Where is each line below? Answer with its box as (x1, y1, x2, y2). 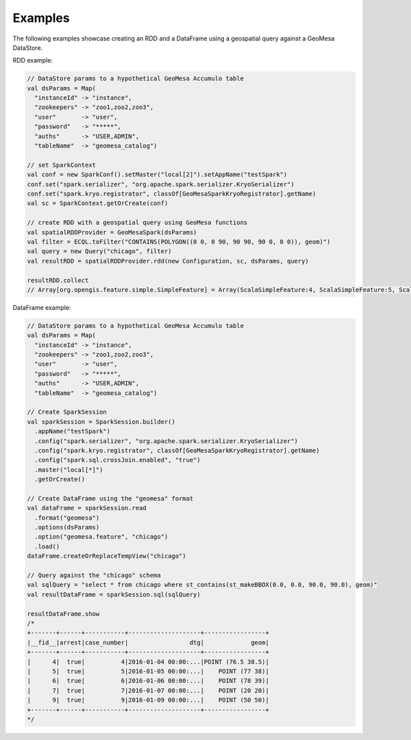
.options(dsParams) (34, 523, 100, 532)
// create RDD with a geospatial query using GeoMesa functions (27, 219, 248, 226)
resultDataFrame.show (27, 610, 100, 617)
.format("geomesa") (34, 514, 100, 521)
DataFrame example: (12, 303, 71, 311)
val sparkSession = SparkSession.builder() (27, 418, 176, 425)
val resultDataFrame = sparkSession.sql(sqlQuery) (27, 590, 201, 598)
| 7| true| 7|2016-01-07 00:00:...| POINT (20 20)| (27, 687, 270, 694)
